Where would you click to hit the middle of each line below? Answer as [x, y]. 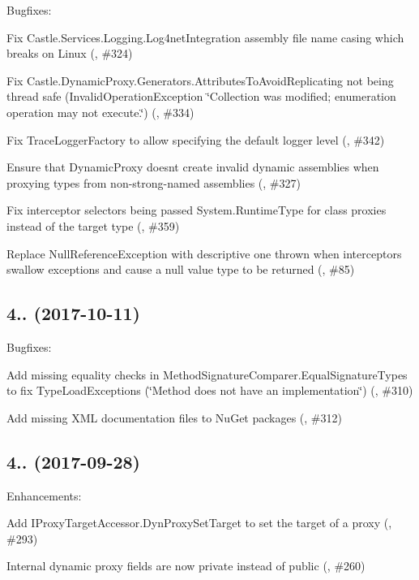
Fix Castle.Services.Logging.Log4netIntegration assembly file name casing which [205, 37]
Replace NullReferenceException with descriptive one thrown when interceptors [204, 253]
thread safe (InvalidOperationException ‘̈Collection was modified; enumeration [201, 96]
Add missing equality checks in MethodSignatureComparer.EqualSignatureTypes [207, 374]
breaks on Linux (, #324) [70, 53]
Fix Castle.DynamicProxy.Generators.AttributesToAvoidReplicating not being [200, 80]
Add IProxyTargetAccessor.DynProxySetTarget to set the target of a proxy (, [199, 523]
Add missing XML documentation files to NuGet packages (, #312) [174, 417]
